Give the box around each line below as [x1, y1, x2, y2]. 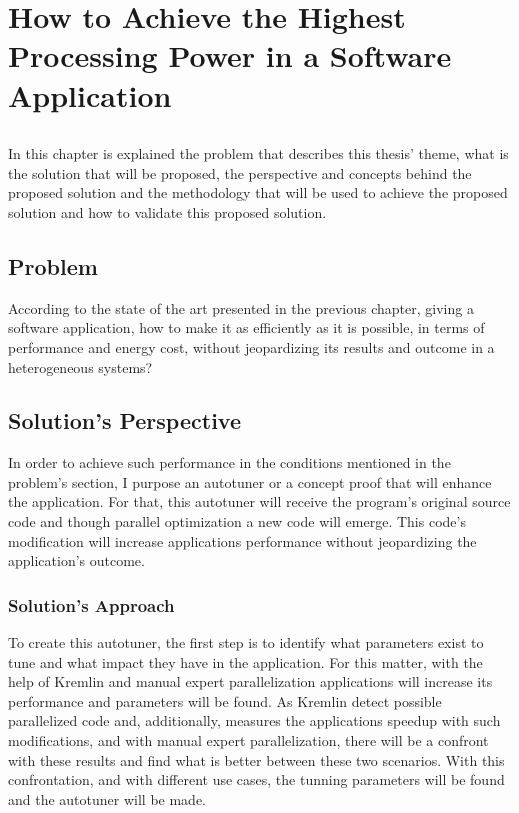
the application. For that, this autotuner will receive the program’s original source [8, 491, 511, 512]
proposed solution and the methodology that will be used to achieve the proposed [8, 182, 508, 203]
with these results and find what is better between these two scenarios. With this [8, 749, 505, 770]
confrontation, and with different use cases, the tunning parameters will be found [8, 769, 505, 790]
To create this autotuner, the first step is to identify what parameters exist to [8, 632, 484, 653]
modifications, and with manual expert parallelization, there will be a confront [8, 730, 489, 751]
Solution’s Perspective [8, 405, 241, 436]
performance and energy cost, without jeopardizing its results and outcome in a [8, 336, 495, 357]
